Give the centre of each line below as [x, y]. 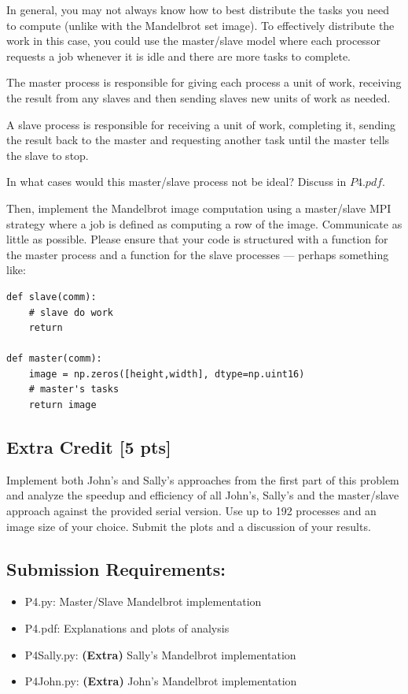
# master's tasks [74, 390]
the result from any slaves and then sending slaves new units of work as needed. [198, 97]
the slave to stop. [48, 155]
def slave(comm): [51, 297]
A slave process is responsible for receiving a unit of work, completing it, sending [201, 124]
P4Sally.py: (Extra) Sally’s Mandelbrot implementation [160, 654]
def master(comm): [54, 359]
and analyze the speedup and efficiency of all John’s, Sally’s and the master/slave [203, 495]
